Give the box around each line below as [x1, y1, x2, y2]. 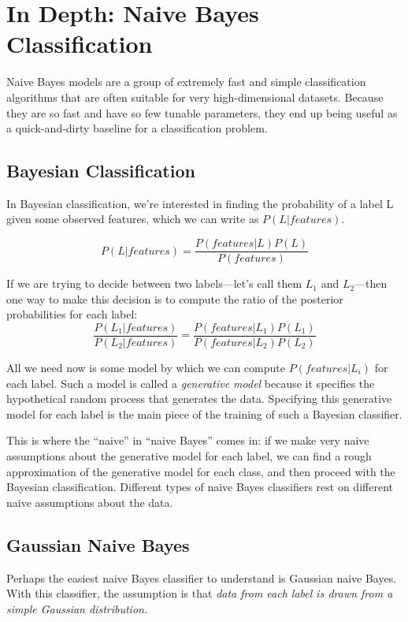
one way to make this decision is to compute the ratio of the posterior [6, 290, 343, 307]
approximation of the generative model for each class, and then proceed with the [6, 463, 395, 479]
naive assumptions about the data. [6, 494, 173, 510]
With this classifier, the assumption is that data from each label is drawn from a [6, 585, 393, 602]
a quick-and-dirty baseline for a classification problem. [6, 120, 268, 136]
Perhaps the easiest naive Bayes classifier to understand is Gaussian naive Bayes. [6, 569, 397, 586]
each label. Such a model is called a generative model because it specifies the [6, 374, 375, 391]
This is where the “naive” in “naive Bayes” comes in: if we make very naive [6, 432, 369, 449]
